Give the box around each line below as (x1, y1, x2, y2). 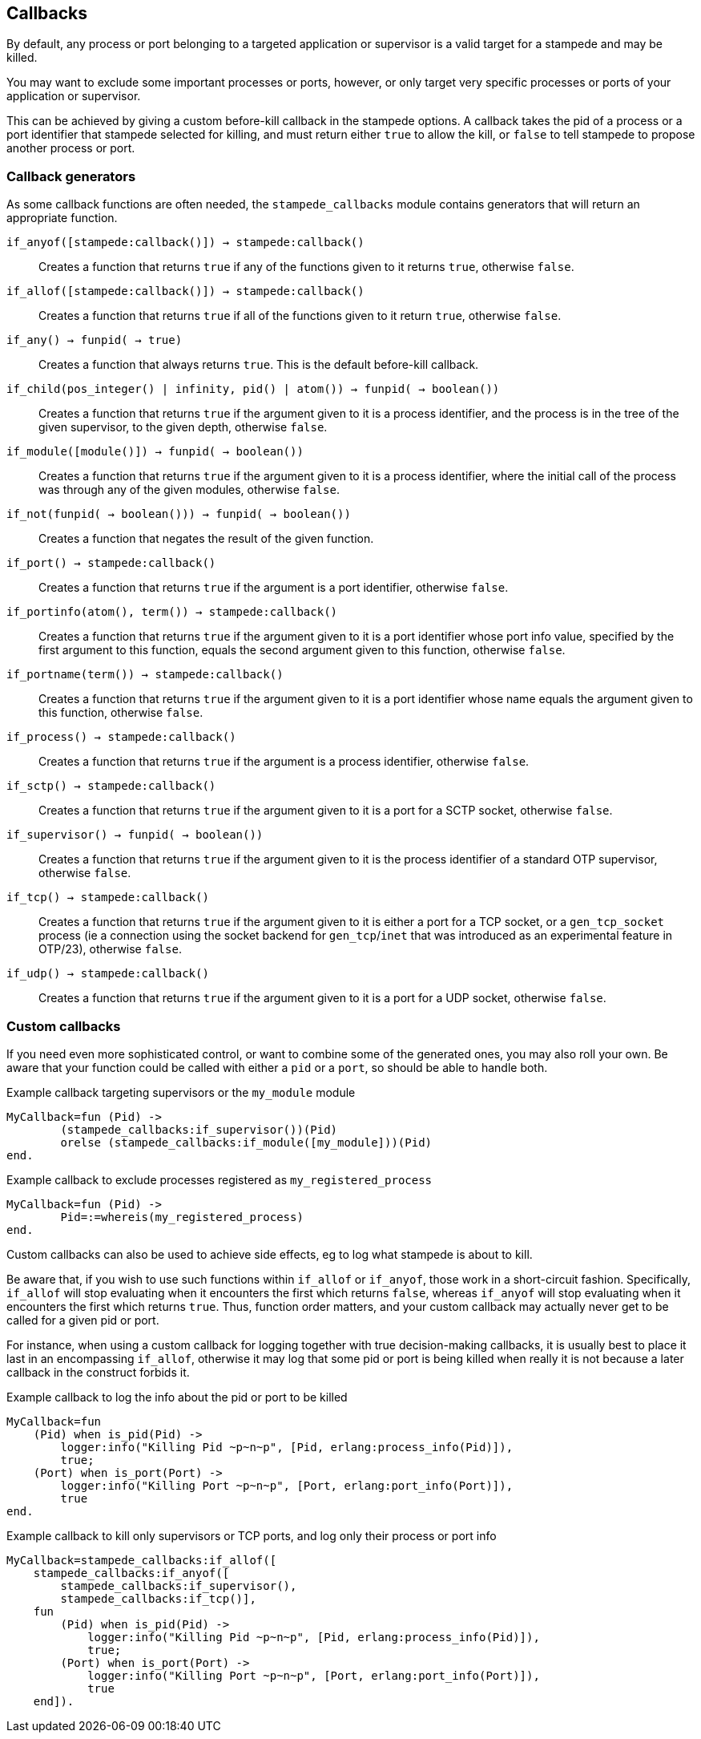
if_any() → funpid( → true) (6, 334, 183, 347)
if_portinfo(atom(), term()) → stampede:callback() (6, 605, 338, 619)
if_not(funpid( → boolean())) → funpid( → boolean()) (6, 508, 351, 521)
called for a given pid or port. (6, 1312, 159, 1327)
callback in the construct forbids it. (6, 1365, 190, 1379)
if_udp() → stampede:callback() (6, 967, 209, 981)
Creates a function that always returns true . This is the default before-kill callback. (38, 358, 479, 372)
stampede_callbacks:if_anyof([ (33, 1566, 230, 1579)
